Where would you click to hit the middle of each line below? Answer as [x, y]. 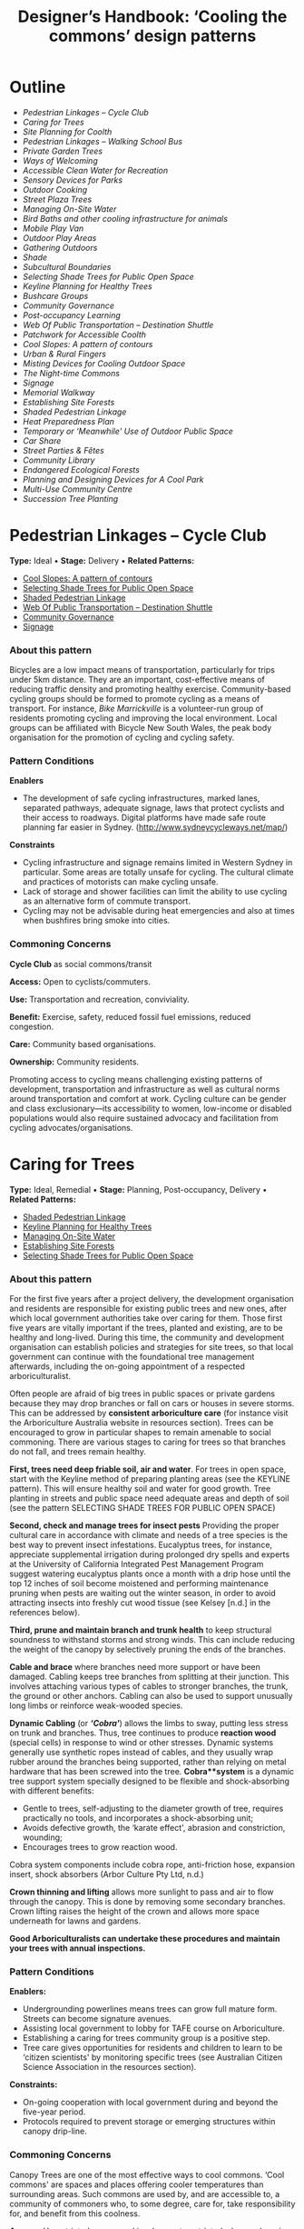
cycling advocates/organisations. [71, 1127]
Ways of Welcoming [60, 160]
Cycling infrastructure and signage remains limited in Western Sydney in [157, 863]
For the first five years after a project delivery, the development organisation [152, 1299]
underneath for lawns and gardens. [75, 1921]
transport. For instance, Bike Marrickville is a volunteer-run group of [137, 709]
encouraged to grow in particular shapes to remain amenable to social [140, 1432]
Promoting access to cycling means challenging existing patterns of [136, 1079]
